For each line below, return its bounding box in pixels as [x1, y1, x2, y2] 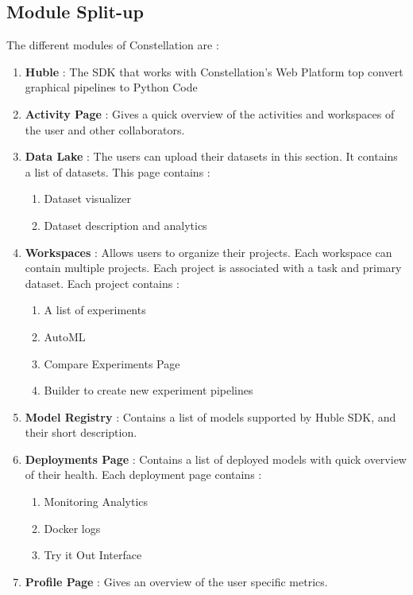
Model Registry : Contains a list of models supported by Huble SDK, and [25, 408, 396, 425]
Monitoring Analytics [44, 493, 149, 510]
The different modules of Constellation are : [6, 37, 219, 53]
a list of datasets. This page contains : [25, 163, 210, 180]
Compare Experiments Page [44, 355, 180, 371]
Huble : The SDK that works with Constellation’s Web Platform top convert [25, 63, 403, 80]
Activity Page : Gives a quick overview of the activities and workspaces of [25, 105, 395, 122]
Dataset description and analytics [44, 216, 207, 233]
